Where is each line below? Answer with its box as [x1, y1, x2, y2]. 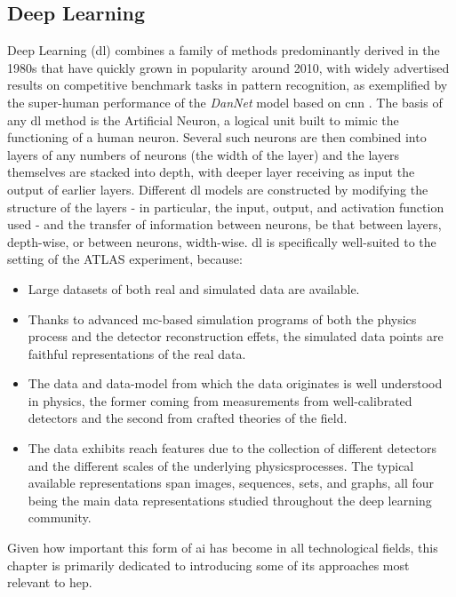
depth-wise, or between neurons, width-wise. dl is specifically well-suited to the [7, 232, 436, 251]
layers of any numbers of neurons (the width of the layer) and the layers [7, 145, 400, 163]
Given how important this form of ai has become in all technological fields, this [7, 538, 438, 557]
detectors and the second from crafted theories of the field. [28, 409, 348, 427]
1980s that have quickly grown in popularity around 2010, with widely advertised [7, 58, 450, 76]
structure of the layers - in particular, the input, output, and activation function [7, 197, 444, 216]
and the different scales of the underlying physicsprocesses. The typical [28, 456, 414, 474]
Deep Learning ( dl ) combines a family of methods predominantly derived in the [7, 41, 440, 60]
